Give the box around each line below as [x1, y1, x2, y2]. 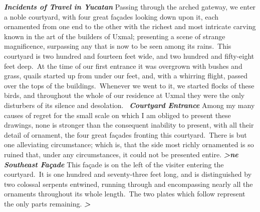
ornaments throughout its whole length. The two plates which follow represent [4, 188, 245, 199]
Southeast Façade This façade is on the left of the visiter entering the [4, 159, 224, 169]
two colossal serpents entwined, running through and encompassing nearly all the [4, 178, 253, 189]
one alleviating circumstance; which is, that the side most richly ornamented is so [4, 139, 254, 150]
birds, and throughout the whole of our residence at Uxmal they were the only [4, 90, 245, 100]
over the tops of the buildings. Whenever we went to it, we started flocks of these [4, 80, 254, 90]
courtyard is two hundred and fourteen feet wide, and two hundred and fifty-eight [4, 50, 254, 61]
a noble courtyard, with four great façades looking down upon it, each [4, 11, 219, 22]
